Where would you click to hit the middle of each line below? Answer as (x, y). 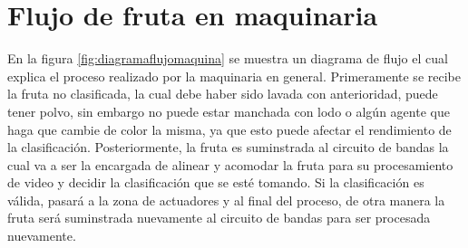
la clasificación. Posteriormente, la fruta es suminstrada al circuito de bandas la (228, 147)
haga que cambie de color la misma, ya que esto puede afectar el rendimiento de (229, 129)
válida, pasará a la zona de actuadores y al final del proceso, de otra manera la (226, 200)
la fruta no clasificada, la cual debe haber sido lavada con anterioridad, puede (223, 94)
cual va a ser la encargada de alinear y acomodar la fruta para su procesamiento (230, 164)
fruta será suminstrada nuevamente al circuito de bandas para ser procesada (219, 218)
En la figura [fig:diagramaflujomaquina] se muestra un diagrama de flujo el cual (228, 58)
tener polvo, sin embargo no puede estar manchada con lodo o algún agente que (229, 111)
